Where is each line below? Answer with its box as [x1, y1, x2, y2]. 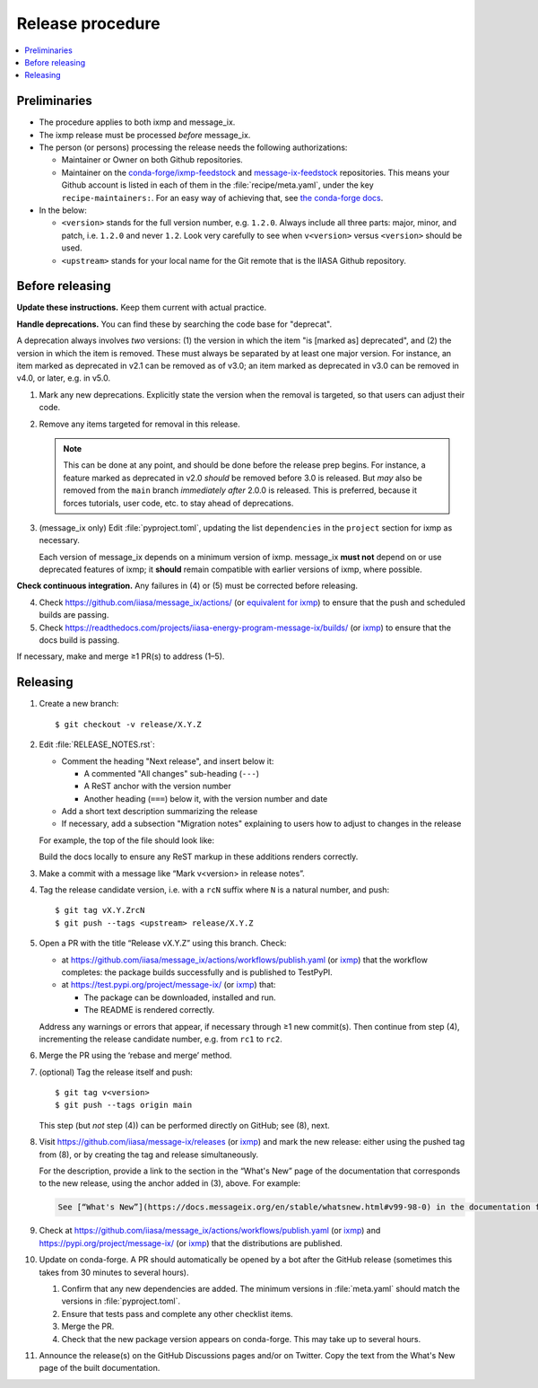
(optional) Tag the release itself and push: [39, 1067, 193, 1077]
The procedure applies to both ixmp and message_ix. [39, 117, 236, 127]
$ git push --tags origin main [55, 1100, 193, 1111]
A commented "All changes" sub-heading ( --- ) [83, 768, 260, 778]
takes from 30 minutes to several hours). [39, 1267, 189, 1278]
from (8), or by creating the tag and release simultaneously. [39, 1149, 259, 1160]
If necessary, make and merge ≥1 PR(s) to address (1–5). [16, 651, 225, 662]
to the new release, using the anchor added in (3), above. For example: [39, 1178, 300, 1189]
